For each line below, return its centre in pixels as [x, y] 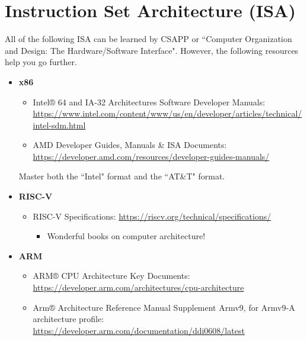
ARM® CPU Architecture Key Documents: [111, 276]
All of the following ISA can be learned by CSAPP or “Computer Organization [148, 39]
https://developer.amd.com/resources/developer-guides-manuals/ [151, 156]
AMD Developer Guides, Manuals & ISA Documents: [130, 145]
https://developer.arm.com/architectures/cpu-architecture [138, 287]
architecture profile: [68, 319]
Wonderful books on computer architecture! [126, 236]
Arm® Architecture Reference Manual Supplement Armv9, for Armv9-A [164, 307]
